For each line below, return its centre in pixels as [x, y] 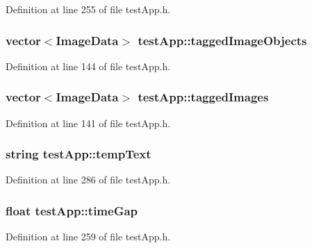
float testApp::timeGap [72, 210]
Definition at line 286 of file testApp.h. [88, 180]
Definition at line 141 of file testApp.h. [88, 123]
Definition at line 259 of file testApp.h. [88, 237]
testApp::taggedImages [203, 97]
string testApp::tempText [79, 154]
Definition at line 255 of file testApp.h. [88, 9]
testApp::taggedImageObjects [222, 40]
